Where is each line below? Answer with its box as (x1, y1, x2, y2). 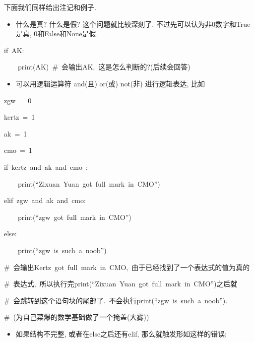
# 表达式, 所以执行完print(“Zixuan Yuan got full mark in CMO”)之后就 (4, 278, 238, 289)
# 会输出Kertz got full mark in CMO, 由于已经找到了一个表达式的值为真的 (4, 262, 250, 272)
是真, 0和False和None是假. (15, 28, 98, 39)
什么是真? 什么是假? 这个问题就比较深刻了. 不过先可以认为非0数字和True (15, 18, 251, 29)
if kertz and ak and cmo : (4, 161, 88, 172)
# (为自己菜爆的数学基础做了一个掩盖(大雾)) (4, 312, 149, 322)
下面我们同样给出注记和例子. (4, 2, 96, 12)
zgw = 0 (4, 95, 32, 105)
